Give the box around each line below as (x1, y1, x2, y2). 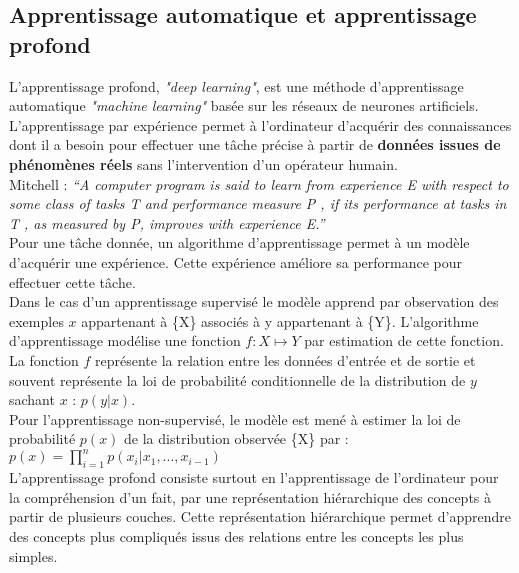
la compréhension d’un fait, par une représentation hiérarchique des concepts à (9, 486, 492, 507)
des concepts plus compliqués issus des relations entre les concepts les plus (9, 525, 464, 546)
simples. (9, 545, 58, 566)
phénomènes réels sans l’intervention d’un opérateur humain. (9, 153, 398, 174)
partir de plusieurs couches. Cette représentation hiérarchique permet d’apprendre (9, 506, 511, 527)
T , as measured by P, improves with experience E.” (9, 212, 325, 233)
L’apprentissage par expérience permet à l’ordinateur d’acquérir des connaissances (9, 114, 512, 135)
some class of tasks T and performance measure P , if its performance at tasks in (9, 193, 507, 214)
